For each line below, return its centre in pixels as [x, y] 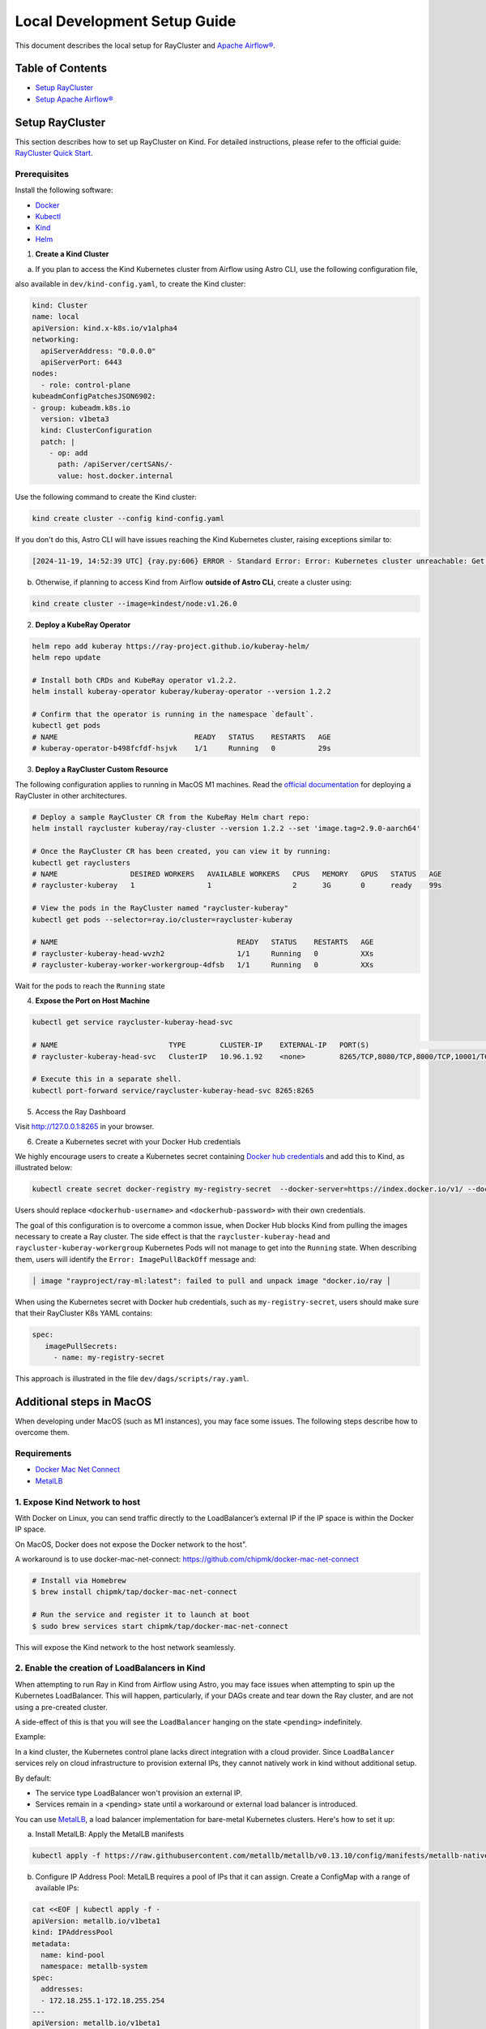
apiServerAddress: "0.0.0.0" [99, 351]
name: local [56, 317]
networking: [56, 340]
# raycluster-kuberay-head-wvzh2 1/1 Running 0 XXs [203, 953]
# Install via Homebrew [79, 1581]
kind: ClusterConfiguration [96, 431]
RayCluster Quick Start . [54, 153]
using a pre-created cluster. [62, 1707]
